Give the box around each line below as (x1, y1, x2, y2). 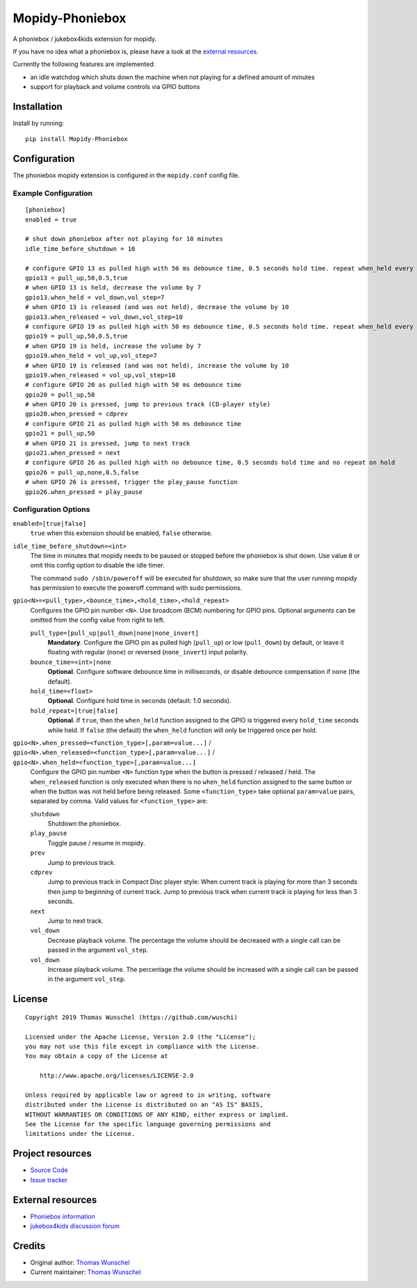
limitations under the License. (25, 1130, 136, 1138)
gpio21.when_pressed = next (25, 449, 121, 457)
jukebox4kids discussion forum (30, 1222, 120, 1230)
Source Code (30, 1166, 69, 1174)
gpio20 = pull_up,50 (25, 390, 95, 399)
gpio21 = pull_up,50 (25, 429, 95, 438)
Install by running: (13, 119, 65, 128)
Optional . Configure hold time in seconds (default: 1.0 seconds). (47, 697, 232, 705)
